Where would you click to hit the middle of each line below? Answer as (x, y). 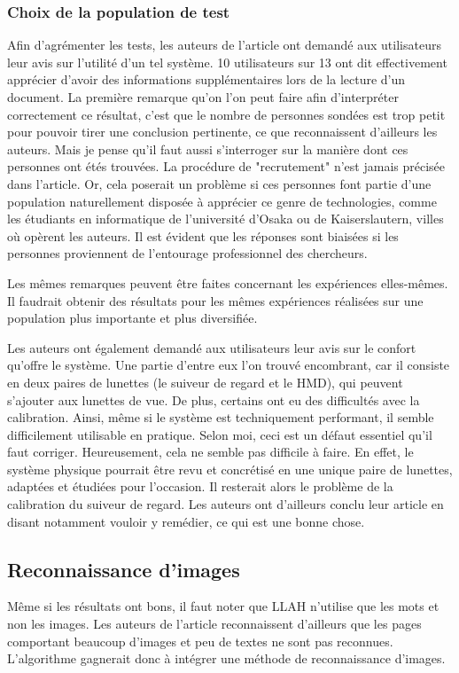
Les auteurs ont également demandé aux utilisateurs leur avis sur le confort (212, 347)
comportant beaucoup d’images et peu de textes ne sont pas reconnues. (200, 641)
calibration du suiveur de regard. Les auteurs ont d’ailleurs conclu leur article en (226, 504)
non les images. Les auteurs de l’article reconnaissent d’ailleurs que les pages (214, 624)
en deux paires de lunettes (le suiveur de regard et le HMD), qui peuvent (205, 382)
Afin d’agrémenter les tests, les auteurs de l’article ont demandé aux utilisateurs (224, 45)
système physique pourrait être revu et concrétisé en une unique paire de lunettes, (230, 469)
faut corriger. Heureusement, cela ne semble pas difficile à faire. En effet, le (210, 452)
